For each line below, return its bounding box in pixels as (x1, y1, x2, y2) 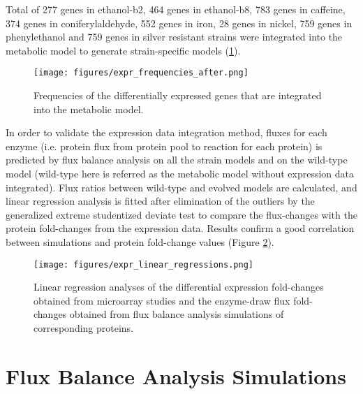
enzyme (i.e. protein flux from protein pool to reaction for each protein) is (6, 138, 323, 153)
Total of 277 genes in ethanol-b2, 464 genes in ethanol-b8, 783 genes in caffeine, (6, 2, 346, 16)
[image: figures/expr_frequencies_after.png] (34, 68, 249, 78)
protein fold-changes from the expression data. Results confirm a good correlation (6, 221, 355, 235)
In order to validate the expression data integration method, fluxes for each (6, 125, 327, 140)
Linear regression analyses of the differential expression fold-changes (34, 279, 324, 294)
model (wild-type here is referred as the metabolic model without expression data (6, 166, 355, 180)
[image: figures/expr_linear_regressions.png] (34, 259, 253, 270)
